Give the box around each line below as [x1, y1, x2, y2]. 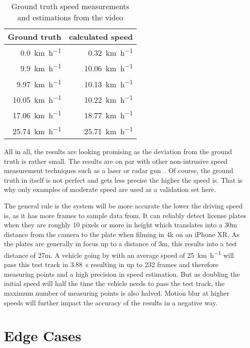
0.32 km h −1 [88, 46, 133, 59]
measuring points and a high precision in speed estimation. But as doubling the [4, 269, 240, 279]
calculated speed [69, 31, 133, 42]
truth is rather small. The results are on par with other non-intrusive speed [4, 156, 228, 166]
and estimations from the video [17, 12, 124, 23]
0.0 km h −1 [20, 46, 62, 59]
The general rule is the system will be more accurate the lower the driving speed [4, 200, 243, 210]
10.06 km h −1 [84, 61, 133, 74]
